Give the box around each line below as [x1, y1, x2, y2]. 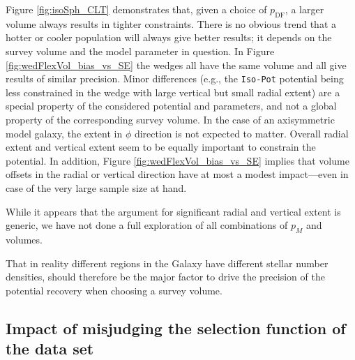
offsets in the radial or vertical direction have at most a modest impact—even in [6, 167, 349, 181]
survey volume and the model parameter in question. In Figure [6, 43, 275, 58]
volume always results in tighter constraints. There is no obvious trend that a [6, 16, 336, 31]
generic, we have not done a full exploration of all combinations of [6, 218, 288, 232]
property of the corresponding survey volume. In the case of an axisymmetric [6, 112, 335, 127]
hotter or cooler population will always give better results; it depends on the [6, 30, 332, 45]
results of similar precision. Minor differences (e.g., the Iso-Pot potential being [6, 71, 344, 86]
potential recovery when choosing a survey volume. [6, 283, 222, 297]
